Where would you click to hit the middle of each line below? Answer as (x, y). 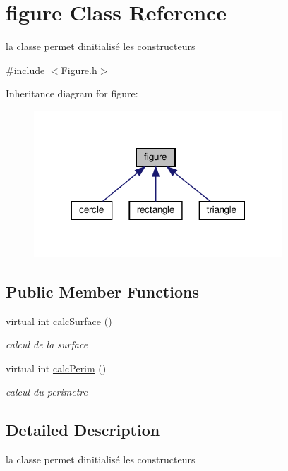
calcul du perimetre (47, 392)
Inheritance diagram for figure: (72, 93)
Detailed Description (83, 430)
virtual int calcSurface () (59, 320)
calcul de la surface (47, 344)
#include (25, 69)
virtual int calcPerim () (56, 368)
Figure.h (79, 69)
